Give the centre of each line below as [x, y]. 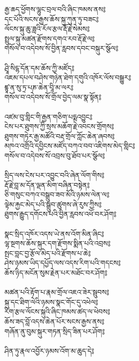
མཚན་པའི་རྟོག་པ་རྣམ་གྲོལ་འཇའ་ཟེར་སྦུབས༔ [57, 292]
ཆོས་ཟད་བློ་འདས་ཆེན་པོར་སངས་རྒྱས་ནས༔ [55, 321]
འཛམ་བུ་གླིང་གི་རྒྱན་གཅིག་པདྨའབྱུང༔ [48, 116]
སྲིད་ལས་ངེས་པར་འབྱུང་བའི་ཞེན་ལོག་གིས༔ [55, 175]
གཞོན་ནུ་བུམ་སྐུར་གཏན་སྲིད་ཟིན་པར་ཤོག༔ [55, 331]
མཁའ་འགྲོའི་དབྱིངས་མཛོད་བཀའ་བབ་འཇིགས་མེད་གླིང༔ [70, 146]
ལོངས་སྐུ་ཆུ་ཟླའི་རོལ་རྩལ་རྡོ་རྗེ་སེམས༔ [47, 29]
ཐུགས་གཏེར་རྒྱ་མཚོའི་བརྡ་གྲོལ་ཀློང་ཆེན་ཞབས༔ [60, 136]
